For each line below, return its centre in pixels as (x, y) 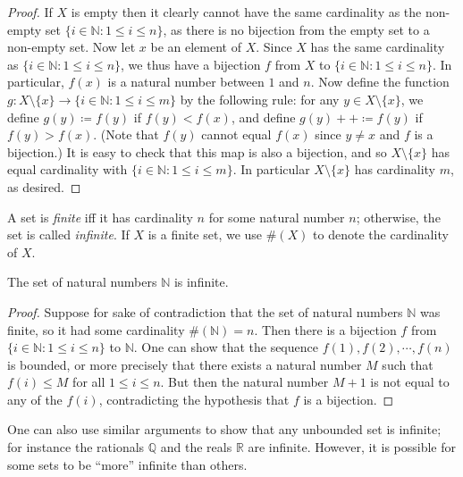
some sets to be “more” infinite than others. (127, 464)
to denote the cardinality (381, 234)
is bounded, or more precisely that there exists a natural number (185, 364)
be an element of (196, 47)
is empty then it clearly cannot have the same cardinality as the (246, 12)
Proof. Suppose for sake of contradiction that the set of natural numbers (205, 311)
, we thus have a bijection (191, 64)
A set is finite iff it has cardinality (100, 217)
